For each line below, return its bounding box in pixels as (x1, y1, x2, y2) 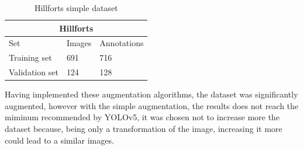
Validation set (9, 66, 58, 78)
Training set (9, 51, 52, 64)
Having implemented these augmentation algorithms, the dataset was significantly (5, 88, 298, 100)
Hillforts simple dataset (34, 2, 118, 13)
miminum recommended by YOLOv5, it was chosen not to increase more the (5, 111, 280, 123)
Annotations (99, 37, 144, 49)
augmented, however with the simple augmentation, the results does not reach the (5, 99, 299, 111)
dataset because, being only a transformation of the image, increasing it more (5, 123, 283, 134)
